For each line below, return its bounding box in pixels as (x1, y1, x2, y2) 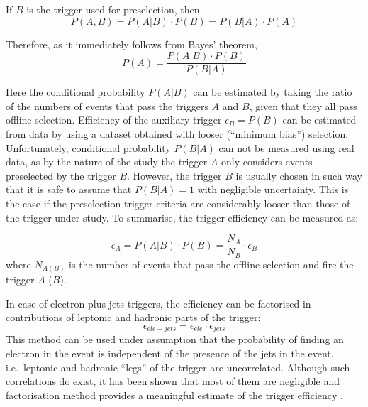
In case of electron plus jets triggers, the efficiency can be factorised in (6, 295, 311, 310)
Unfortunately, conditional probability (6, 140, 171, 155)
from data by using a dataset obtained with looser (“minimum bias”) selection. (6, 126, 349, 141)
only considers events (221, 154, 313, 169)
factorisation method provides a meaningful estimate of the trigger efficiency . (6, 387, 343, 402)
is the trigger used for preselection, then (26, 2, 200, 16)
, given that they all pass (249, 98, 357, 113)
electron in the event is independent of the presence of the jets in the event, (6, 346, 334, 361)
